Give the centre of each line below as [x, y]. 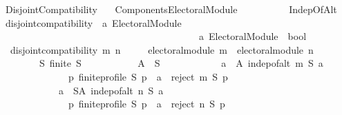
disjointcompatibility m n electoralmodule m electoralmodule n [162, 49]
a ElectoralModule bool [253, 36]
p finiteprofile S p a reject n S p [146, 104]
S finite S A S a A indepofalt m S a [181, 63]
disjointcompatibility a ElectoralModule [93, 22]
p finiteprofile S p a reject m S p [148, 76]
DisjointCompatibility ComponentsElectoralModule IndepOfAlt [171, 9]
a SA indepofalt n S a [111, 90]
